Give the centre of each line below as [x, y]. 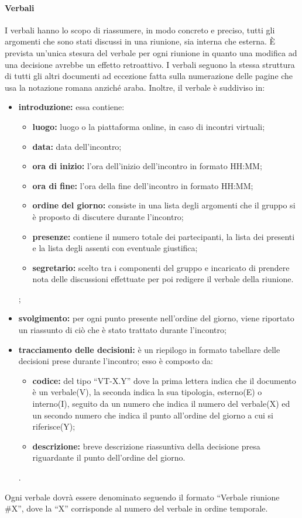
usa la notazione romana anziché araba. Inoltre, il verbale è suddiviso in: [135, 87]
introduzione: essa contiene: [71, 107]
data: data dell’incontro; [77, 146]
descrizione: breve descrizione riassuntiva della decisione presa [146, 446]
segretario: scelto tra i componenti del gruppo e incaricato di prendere [161, 267]
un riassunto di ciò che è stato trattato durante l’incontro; [122, 330]
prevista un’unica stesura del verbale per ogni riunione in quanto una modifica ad [151, 52]
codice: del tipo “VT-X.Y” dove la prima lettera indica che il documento [164, 380]
